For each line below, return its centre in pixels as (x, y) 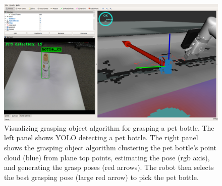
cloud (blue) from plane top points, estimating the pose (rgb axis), (107, 157)
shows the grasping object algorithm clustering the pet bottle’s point (110, 148)
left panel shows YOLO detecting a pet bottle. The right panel (101, 137)
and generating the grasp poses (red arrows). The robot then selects (109, 167)
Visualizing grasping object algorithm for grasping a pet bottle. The (109, 127)
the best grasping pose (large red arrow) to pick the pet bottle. (101, 177)
